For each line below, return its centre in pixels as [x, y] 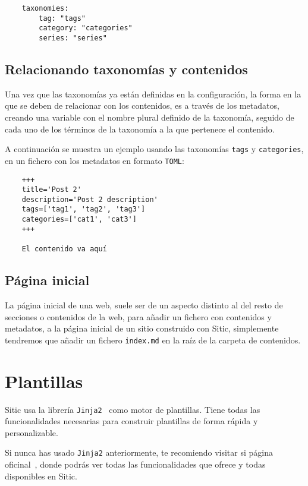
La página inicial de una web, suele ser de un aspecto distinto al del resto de [144, 304]
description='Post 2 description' [90, 199]
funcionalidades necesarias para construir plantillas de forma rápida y [131, 421]
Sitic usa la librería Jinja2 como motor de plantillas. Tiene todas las [133, 409]
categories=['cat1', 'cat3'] [79, 220]
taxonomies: [45, 8]
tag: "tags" [62, 18]
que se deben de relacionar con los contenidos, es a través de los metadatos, [142, 105]
